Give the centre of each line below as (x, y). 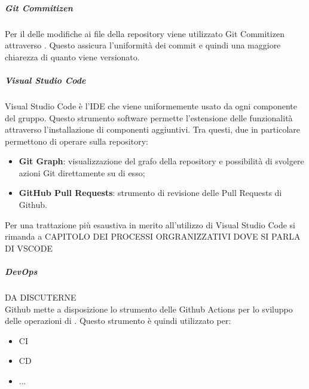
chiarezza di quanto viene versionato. (72, 56)
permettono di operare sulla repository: (77, 141)
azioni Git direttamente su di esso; (82, 172)
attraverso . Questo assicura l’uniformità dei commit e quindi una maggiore (143, 45)
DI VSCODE (29, 248)
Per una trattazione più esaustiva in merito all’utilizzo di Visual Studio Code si (150, 224)
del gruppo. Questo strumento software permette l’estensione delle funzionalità (149, 117)
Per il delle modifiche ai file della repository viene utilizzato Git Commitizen (145, 33)
